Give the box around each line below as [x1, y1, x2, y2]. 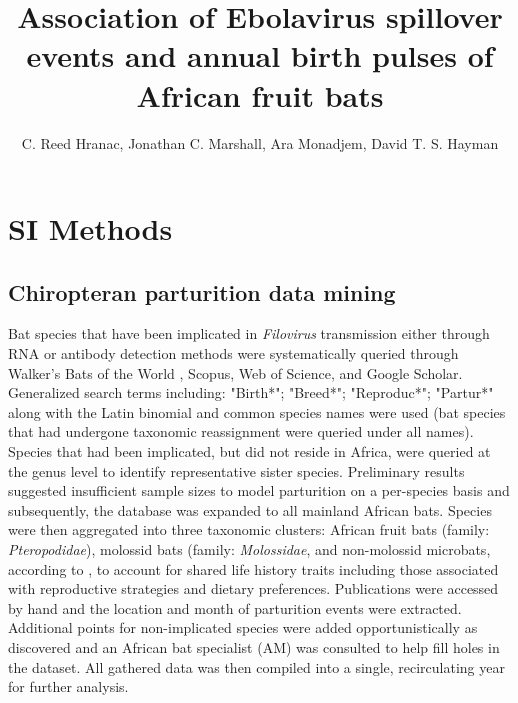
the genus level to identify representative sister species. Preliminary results [8, 460, 465, 481]
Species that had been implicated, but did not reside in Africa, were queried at [8, 441, 491, 462]
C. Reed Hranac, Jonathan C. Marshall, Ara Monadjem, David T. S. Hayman [21, 132, 499, 153]
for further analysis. [8, 676, 129, 697]
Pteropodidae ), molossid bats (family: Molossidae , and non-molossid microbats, [8, 539, 491, 560]
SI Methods [8, 208, 173, 249]
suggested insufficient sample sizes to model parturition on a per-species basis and [8, 480, 510, 501]
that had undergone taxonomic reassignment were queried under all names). [8, 421, 474, 442]
